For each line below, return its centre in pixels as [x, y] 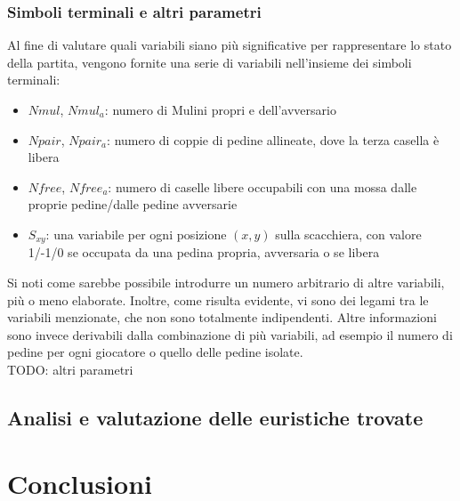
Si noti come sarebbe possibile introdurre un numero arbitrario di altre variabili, [226, 283]
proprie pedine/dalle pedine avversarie [133, 204]
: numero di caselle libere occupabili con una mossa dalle [262, 186]
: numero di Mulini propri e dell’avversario [220, 109]
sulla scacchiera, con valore [348, 234]
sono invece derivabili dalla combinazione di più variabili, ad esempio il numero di [230, 334]
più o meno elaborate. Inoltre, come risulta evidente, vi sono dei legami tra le [218, 299]
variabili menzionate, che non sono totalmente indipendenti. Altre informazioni [222, 317]
